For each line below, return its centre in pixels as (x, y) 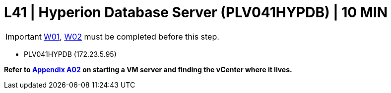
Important (24, 36)
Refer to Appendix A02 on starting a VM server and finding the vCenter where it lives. (148, 69)
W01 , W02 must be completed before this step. (131, 36)
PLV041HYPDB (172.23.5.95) (70, 54)
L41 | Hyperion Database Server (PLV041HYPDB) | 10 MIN (196, 12)
